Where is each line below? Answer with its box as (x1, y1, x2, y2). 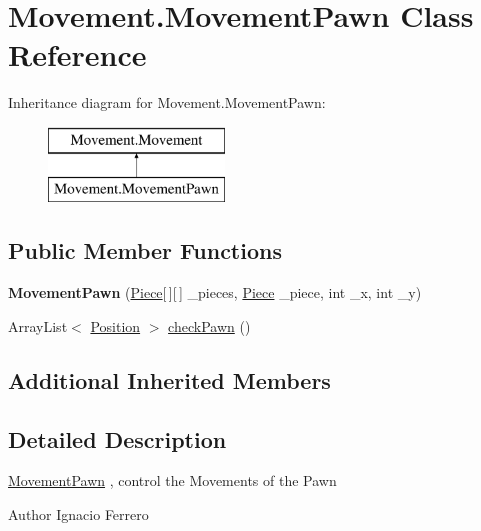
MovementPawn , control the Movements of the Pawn (8, 470, 337, 491)
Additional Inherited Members (8, 364, 331, 395)
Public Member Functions (8, 235, 282, 266)
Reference (8, 34, 147, 75)
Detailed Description (8, 423, 227, 454)
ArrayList (8, 315, 68, 336)
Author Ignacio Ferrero (8, 504, 149, 525)
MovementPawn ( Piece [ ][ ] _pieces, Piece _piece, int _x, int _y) (8, 282, 422, 303)
